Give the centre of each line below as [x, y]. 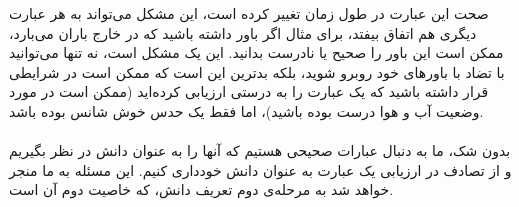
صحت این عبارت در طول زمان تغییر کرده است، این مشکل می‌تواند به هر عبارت [249, 13]
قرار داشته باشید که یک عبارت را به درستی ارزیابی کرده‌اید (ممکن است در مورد [249, 91]
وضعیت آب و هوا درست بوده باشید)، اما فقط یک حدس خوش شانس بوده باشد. [246, 110]
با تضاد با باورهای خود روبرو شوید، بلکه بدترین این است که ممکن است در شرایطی [257, 71]
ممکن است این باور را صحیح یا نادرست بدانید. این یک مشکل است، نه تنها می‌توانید [256, 52]
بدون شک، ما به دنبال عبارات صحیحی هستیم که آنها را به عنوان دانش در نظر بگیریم [260, 150]
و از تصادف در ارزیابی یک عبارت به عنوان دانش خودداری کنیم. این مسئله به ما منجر [260, 169]
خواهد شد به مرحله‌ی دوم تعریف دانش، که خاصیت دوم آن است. [201, 189]
